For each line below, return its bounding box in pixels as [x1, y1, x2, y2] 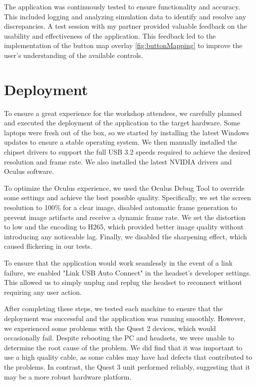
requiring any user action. [4, 286, 82, 297]
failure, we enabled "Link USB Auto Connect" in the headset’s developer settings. [4, 267, 251, 277]
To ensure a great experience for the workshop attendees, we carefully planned [4, 108, 242, 118]
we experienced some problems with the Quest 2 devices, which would [4, 323, 216, 333]
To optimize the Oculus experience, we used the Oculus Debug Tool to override [4, 182, 245, 193]
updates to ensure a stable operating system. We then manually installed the [4, 137, 237, 147]
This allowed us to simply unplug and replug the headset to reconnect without [4, 277, 242, 287]
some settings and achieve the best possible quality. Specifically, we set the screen [4, 192, 251, 203]
